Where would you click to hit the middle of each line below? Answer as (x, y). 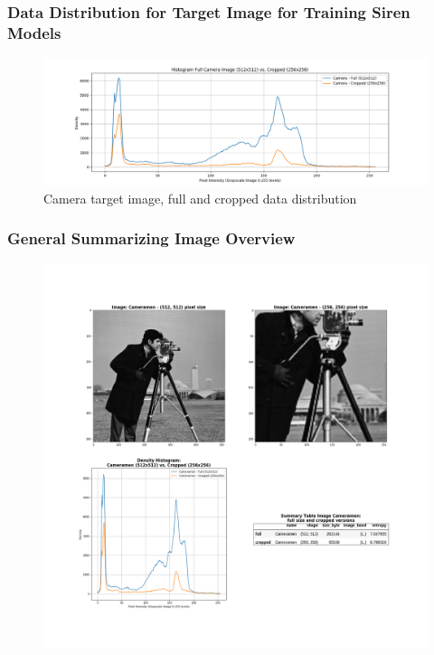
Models (34, 32)
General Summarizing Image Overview (151, 238)
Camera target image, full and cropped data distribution (200, 198)
